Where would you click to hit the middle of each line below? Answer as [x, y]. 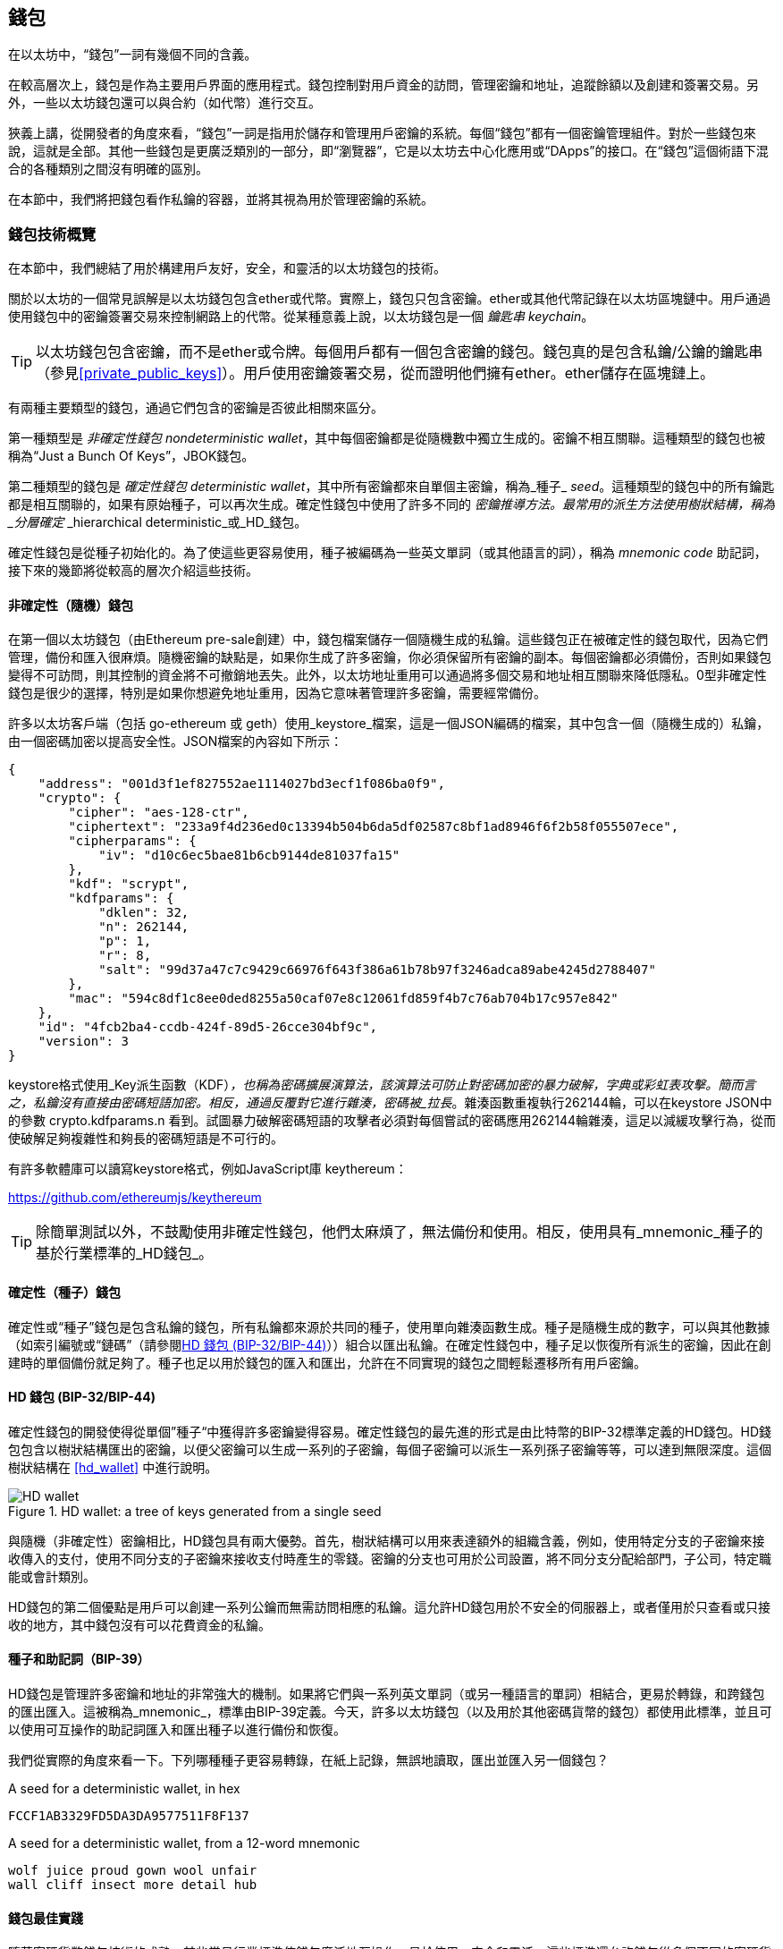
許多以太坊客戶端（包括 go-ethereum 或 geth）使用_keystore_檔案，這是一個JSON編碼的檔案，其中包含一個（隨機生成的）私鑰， [389, 724]
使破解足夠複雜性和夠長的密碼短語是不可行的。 [146, 1139]
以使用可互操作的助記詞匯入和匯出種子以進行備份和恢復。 [177, 1730]
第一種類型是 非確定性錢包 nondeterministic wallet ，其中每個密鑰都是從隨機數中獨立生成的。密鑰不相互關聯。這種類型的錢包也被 [387, 438]
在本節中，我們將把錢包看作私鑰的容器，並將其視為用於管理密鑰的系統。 [221, 199]
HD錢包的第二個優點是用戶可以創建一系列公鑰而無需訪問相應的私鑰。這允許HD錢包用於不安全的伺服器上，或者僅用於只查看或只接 [390, 1606]
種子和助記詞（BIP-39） [79, 1659]
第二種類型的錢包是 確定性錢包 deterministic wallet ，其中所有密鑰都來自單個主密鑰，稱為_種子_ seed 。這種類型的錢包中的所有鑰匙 [391, 487]
